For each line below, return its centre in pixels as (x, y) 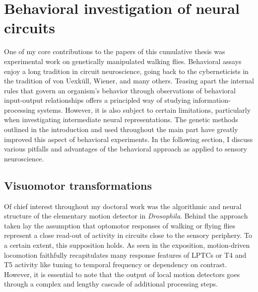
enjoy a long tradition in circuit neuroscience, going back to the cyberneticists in (127, 71)
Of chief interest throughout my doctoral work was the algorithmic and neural (123, 206)
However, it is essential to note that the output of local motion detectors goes (122, 274)
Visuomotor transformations (78, 185)
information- (212, 100)
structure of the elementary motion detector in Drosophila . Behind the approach (126, 216)
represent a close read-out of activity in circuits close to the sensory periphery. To (128, 235)
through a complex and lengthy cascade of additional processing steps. (111, 284)
